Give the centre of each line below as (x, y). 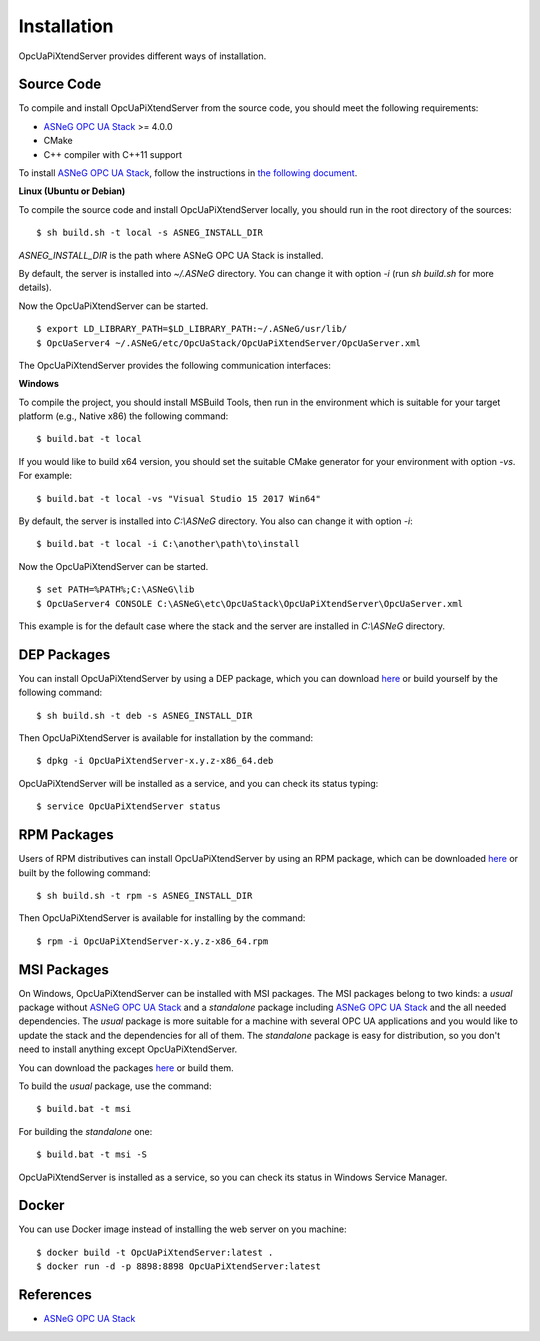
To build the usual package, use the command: (115, 1086)
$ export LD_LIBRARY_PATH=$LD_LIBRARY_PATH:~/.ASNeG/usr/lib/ (192, 329)
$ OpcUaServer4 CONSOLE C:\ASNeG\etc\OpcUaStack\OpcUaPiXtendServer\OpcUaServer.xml (250, 603)
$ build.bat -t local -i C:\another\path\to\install (168, 544)
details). (35, 287)
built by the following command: (84, 872)
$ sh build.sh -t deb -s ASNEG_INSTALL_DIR (144, 715)
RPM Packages (66, 835)
